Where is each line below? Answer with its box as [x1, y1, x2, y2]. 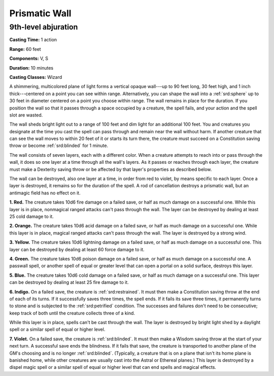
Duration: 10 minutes [9, 65, 53, 71]
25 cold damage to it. [9, 213, 54, 219]
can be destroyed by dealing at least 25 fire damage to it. [9, 279, 129, 285]
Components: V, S [9, 55, 48, 62]
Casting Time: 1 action [9, 37, 57, 43]
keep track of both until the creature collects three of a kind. [9, 310, 135, 316]
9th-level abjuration [9, 22, 78, 32]
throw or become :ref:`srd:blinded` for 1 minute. [9, 142, 109, 149]
